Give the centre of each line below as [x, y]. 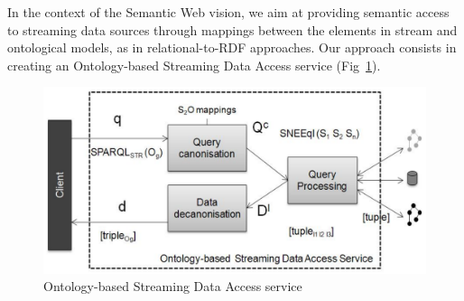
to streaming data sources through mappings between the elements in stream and [232, 29]
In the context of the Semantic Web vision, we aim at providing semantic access [228, 12]
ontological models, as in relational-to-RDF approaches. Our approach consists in [232, 47]
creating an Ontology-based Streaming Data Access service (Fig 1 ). [194, 65]
